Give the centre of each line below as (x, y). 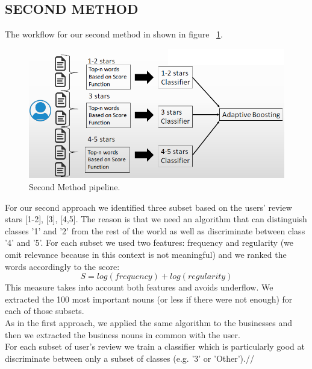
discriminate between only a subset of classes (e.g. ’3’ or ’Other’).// (129, 358)
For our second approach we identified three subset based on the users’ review (148, 207)
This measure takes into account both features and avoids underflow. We (139, 287)
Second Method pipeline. (75, 187)
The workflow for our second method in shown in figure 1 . (114, 34)
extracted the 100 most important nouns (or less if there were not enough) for (149, 299)
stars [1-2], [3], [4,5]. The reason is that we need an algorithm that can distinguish (156, 219)
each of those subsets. (45, 311)
